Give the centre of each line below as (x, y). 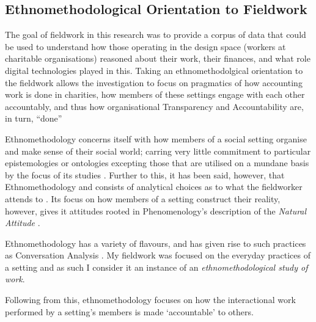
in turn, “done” (34, 118)
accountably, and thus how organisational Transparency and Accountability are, (154, 106)
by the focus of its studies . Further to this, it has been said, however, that (145, 174)
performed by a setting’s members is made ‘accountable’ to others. (129, 311)
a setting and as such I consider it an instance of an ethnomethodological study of (156, 267)
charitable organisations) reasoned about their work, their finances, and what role (158, 58)
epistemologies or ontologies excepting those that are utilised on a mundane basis (157, 163)
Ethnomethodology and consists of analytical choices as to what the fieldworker (154, 187)
